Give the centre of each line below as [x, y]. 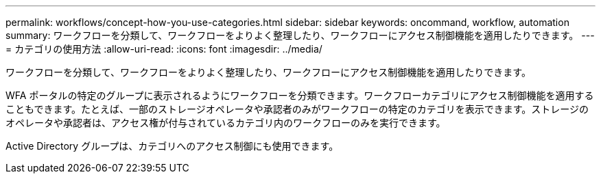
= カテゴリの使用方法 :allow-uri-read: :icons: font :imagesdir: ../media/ [164, 49]
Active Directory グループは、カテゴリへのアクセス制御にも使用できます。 [172, 146]
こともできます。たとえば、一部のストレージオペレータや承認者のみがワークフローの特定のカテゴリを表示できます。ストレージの [297, 109]
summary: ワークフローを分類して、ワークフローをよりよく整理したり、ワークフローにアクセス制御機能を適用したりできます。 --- [300, 35]
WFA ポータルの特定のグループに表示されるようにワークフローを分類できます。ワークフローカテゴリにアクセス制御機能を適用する [300, 95]
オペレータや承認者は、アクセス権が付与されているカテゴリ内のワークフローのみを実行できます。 [226, 123]
